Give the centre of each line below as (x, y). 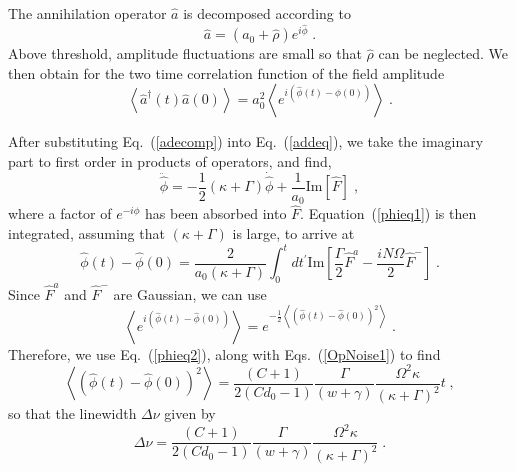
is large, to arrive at (293, 232)
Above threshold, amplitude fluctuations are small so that (185, 53)
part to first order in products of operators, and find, (170, 161)
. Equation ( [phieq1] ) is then (388, 213)
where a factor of (60, 213)
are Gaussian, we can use (190, 293)
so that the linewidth (72, 413)
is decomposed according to (267, 13)
